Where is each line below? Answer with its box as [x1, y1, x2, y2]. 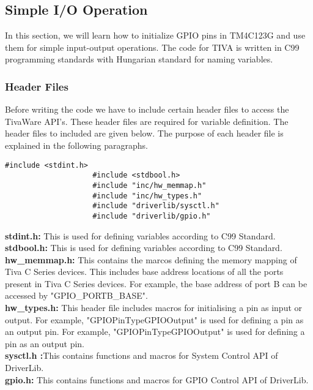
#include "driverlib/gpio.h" [92, 211, 211, 220]
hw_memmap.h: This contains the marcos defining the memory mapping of [5, 253, 297, 266]
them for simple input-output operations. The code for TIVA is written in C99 [5, 40, 300, 53]
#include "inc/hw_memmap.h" [92, 181, 207, 190]
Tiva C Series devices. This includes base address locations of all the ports [5, 265, 284, 278]
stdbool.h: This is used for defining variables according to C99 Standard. [5, 241, 282, 254]
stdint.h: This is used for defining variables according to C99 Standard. [5, 229, 276, 242]
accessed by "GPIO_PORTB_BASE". [5, 289, 148, 302]
